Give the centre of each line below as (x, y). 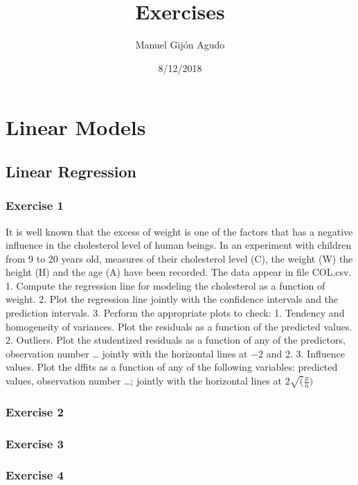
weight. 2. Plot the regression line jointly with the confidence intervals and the (172, 299)
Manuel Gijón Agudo (180, 45)
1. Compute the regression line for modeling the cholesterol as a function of (165, 285)
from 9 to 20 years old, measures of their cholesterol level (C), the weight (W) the (179, 258)
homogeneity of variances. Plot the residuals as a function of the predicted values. (179, 326)
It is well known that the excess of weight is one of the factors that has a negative (179, 231)
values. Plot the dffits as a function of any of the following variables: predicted (172, 367)
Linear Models (76, 127)
